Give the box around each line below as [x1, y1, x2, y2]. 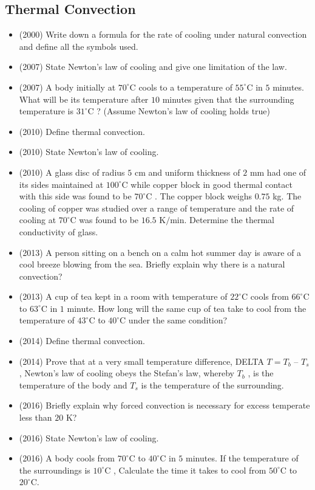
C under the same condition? [120, 314, 228, 326]
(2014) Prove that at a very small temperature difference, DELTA [19, 354, 264, 367]
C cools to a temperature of [129, 80, 232, 93]
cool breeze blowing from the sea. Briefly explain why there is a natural [19, 258, 285, 271]
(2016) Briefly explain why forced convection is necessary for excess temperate [19, 399, 310, 412]
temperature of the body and [19, 378, 127, 391]
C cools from [242, 290, 289, 303]
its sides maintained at [19, 178, 104, 190]
